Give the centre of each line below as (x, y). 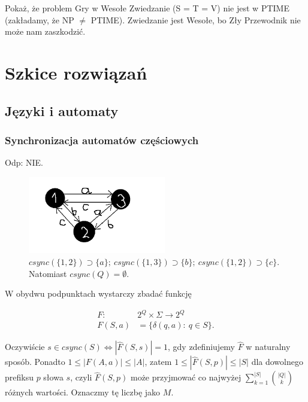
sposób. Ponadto (35, 362)
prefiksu (19, 377)
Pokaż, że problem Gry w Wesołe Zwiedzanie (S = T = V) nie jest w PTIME (147, 8)
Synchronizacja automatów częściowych (102, 140)
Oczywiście (25, 347)
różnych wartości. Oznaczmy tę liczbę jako (83, 392)
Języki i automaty (62, 110)
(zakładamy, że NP (40, 19)
